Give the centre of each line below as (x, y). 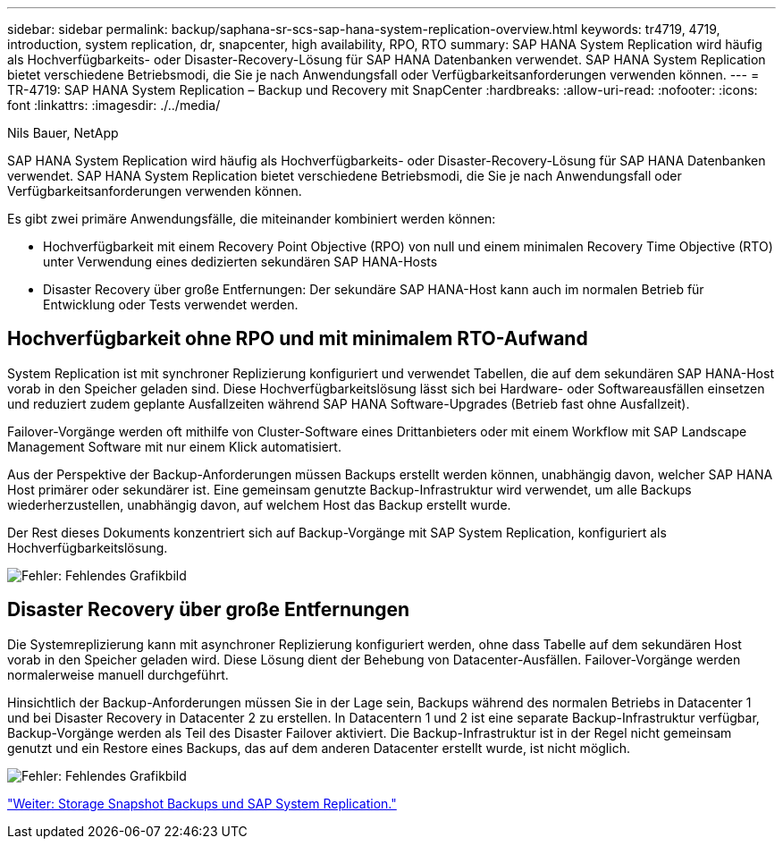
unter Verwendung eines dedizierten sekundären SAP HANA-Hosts (240, 262)
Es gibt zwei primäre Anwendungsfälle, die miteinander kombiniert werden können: (252, 219)
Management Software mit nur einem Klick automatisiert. (174, 446)
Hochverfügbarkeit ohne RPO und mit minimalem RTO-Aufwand (298, 339)
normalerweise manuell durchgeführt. (118, 674)
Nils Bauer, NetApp (63, 133)
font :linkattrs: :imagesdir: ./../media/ (114, 105)
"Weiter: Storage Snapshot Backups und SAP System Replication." (202, 803)
